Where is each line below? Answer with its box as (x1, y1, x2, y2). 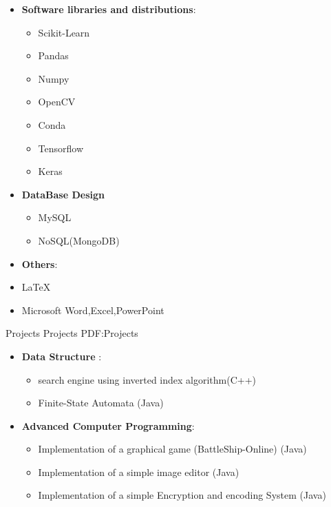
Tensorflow (38, 141, 84, 155)
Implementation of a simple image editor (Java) (38, 464, 239, 479)
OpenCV (38, 94, 76, 109)
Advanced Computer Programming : (21, 418, 195, 433)
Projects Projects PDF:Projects (6, 326, 138, 340)
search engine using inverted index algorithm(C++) (38, 372, 257, 386)
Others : (21, 256, 58, 271)
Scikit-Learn (38, 25, 90, 39)
